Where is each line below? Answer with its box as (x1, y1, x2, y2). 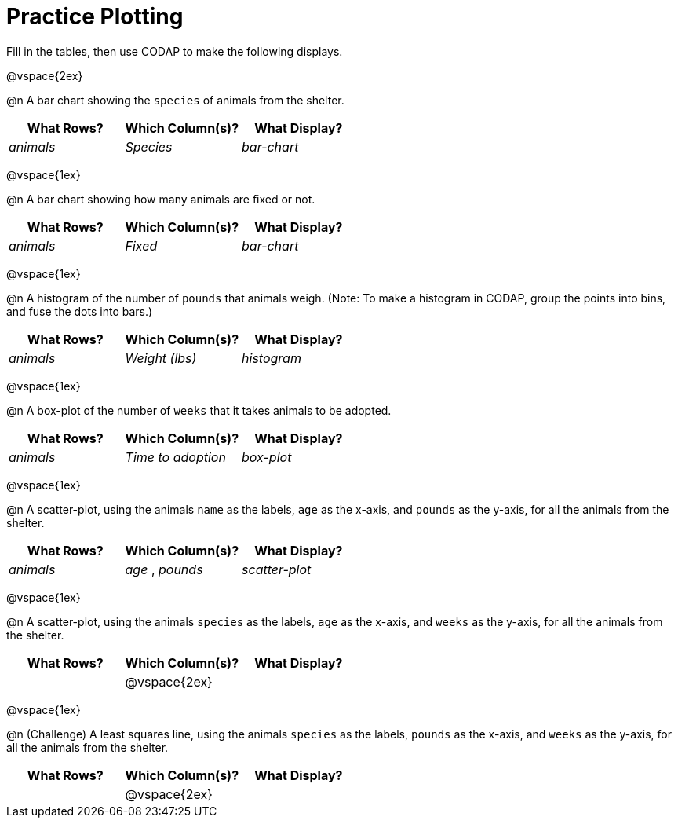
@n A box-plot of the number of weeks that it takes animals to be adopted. (6, 403, 392, 417)
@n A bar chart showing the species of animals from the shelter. (6, 93, 344, 107)
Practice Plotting (6, 3, 184, 30)
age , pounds (125, 561, 203, 577)
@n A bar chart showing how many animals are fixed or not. (6, 192, 315, 206)
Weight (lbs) (125, 350, 197, 366)
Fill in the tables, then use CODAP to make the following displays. (6, 44, 343, 58)
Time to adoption (125, 449, 226, 465)
